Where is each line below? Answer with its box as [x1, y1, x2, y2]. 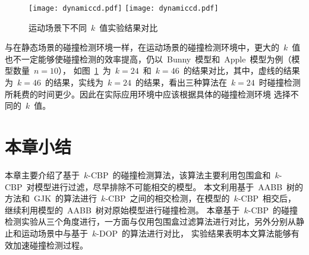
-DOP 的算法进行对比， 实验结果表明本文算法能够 [96, 226, 291, 239]
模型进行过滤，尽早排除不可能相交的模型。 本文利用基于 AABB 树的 [34, 180, 304, 193]
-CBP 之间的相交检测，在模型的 [105, 192, 230, 204]
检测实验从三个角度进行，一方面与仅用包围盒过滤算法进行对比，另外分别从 [5, 215, 296, 228]
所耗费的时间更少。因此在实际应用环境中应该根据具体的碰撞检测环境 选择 [5, 87, 291, 100]
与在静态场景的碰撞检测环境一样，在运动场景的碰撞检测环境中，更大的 [5, 41, 279, 53]
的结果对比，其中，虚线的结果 [183, 64, 300, 77]
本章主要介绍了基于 [5, 168, 80, 181]
